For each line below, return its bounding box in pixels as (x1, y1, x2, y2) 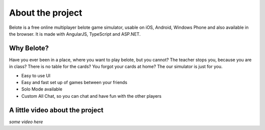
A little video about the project (9, 106, 104, 114)
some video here (9, 119, 43, 125)
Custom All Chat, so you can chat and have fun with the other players (21, 93, 162, 99)
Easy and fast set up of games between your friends (21, 80, 128, 86)
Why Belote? (9, 44, 49, 52)
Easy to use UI (21, 72, 51, 78)
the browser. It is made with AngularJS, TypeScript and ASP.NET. (9, 31, 141, 37)
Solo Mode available (21, 86, 62, 92)
